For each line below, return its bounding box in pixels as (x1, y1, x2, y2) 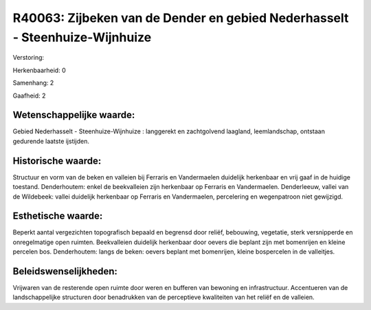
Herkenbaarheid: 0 (12, 66, 66, 74)
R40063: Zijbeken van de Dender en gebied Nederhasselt (12, 10, 349, 25)
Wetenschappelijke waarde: (12, 109, 135, 121)
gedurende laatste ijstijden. (12, 137, 89, 145)
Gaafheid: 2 (12, 91, 46, 100)
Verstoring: (12, 54, 45, 62)
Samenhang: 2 (12, 79, 54, 87)
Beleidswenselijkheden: (12, 265, 118, 277)
